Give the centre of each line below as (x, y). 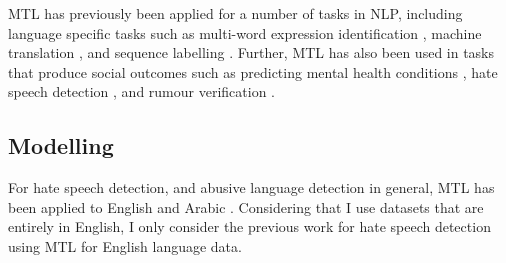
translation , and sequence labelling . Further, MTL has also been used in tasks (251, 52)
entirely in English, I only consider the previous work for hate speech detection (249, 226)
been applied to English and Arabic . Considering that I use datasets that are (246, 206)
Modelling (61, 145)
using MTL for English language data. (125, 245)
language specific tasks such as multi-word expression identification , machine (245, 32)
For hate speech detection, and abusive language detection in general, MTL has (251, 187)
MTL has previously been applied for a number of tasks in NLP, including (235, 13)
